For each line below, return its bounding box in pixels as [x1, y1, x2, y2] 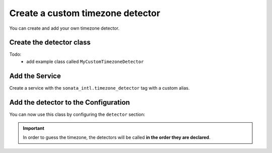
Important [23, 125, 45, 131]
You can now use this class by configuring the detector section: [9, 111, 146, 117]
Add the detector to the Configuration [9, 98, 130, 107]
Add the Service [9, 71, 61, 80]
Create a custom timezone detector [9, 8, 161, 19]
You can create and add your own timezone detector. [9, 25, 119, 31]
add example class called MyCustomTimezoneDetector [26, 58, 144, 64]
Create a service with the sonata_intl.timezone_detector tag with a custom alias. [9, 85, 190, 91]
